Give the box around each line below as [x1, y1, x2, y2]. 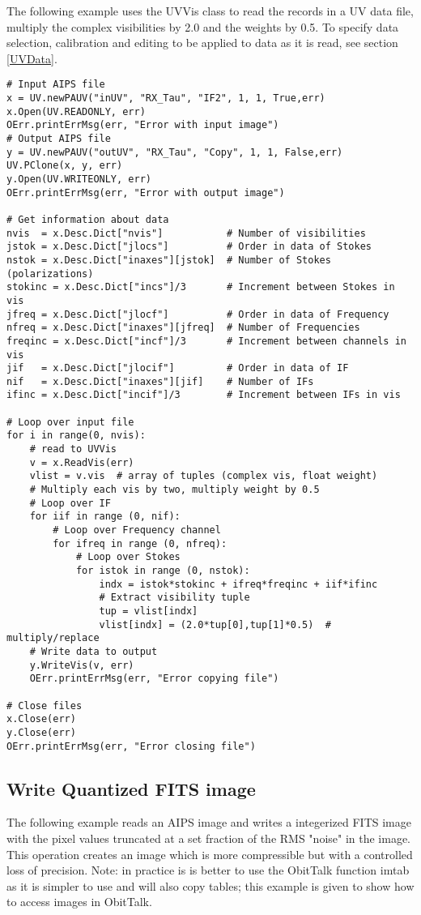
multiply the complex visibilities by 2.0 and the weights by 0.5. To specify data [6, 18, 399, 35]
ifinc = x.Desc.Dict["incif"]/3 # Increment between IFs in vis [6, 389, 401, 401]
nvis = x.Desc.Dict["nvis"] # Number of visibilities [6, 227, 366, 239]
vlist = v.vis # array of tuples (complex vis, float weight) [29, 470, 378, 482]
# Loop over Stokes [75, 551, 181, 563]
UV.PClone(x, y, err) [6, 160, 123, 172]
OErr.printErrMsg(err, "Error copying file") [29, 673, 279, 685]
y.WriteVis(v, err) [29, 659, 134, 671]
